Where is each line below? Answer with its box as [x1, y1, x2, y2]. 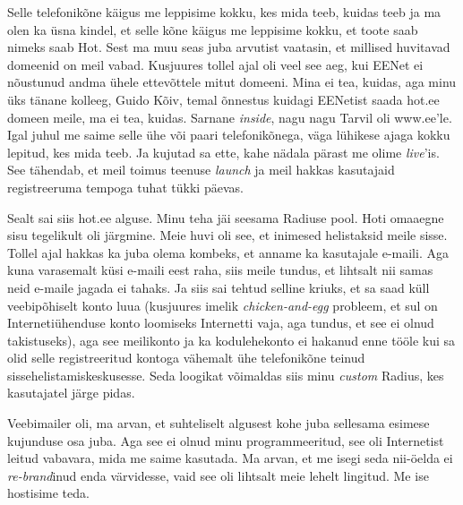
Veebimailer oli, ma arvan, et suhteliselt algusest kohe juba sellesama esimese [7, 414, 430, 432]
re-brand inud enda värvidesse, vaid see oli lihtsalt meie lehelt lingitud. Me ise [7, 466, 429, 484]
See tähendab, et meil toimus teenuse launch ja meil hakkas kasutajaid [7, 160, 395, 179]
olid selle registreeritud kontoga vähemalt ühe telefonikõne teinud [7, 348, 365, 367]
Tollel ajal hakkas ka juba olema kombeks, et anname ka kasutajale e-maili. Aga [7, 243, 449, 261]
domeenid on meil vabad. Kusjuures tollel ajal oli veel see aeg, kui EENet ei [7, 55, 424, 73]
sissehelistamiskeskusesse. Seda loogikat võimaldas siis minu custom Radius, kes [7, 365, 444, 384]
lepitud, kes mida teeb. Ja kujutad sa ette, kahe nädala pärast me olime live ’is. [7, 142, 440, 161]
